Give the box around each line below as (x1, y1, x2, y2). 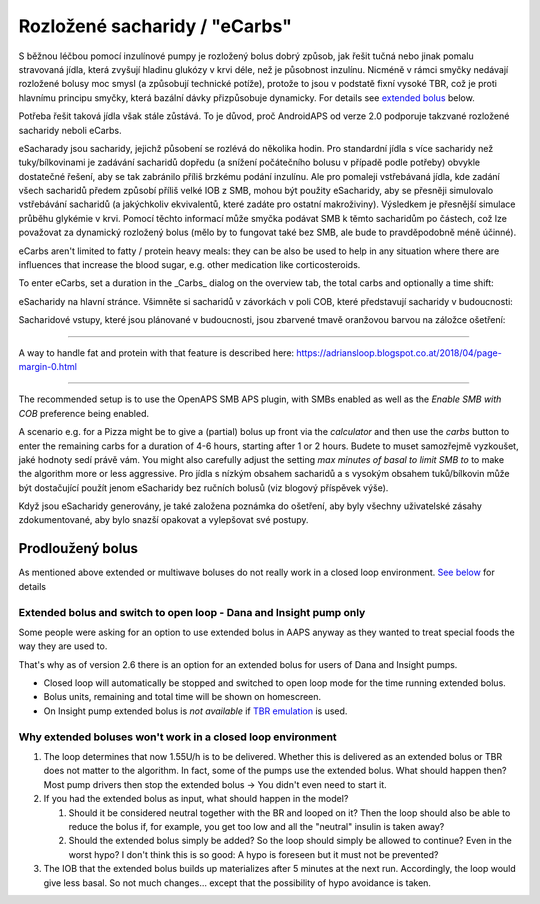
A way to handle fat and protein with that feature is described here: (18, 346, 295, 359)
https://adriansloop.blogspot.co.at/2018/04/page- (296, 346, 502, 359)
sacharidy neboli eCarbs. (18, 124, 122, 136)
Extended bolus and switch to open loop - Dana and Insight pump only (18, 605, 366, 619)
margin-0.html (18, 360, 77, 372)
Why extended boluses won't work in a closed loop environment (18, 730, 337, 744)
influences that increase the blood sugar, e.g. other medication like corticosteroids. (18, 259, 361, 271)
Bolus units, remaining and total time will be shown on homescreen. (43, 691, 322, 703)
